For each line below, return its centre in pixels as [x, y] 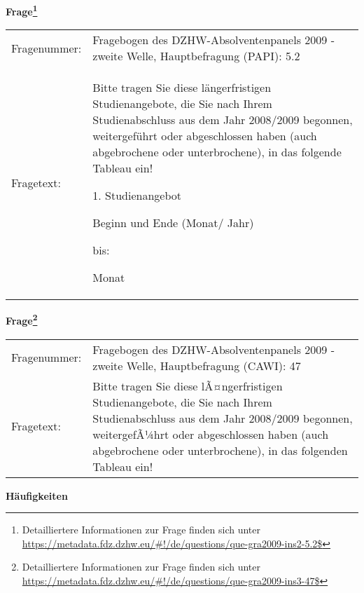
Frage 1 [22, 10]
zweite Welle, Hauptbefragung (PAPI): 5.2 [196, 56]
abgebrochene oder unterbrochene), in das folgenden [220, 450]
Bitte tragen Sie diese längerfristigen [182, 88]
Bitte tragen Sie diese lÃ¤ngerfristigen [188, 386]
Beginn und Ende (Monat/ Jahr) [173, 223]
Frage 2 [22, 319]
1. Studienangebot [137, 196]
